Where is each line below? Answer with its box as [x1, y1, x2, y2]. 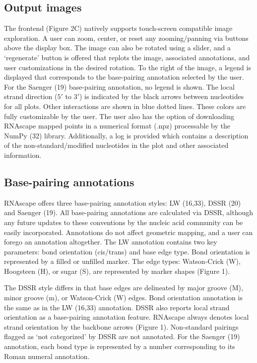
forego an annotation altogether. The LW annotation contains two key [4, 237, 217, 247]
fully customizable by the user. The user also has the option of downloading [4, 111, 235, 121]
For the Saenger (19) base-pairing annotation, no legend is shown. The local [4, 81, 235, 92]
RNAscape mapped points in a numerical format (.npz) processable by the [4, 121, 231, 131]
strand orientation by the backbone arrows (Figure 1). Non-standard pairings [4, 321, 239, 332]
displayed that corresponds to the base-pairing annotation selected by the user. [4, 72, 244, 82]
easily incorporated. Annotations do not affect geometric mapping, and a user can [4, 227, 253, 237]
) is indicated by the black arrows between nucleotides [79, 91, 244, 102]
